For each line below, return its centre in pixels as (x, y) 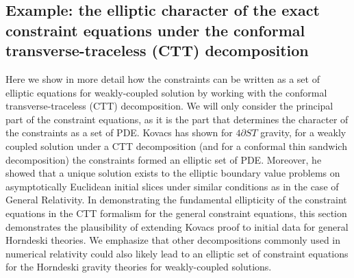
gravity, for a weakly (303, 132)
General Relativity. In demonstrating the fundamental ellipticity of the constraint (176, 200)
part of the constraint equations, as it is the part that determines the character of (177, 119)
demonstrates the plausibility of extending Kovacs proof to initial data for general (177, 226)
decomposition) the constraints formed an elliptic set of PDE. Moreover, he (164, 159)
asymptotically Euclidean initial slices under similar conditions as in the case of (172, 186)
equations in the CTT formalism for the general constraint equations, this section (176, 213)
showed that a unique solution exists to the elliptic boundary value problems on (173, 173)
